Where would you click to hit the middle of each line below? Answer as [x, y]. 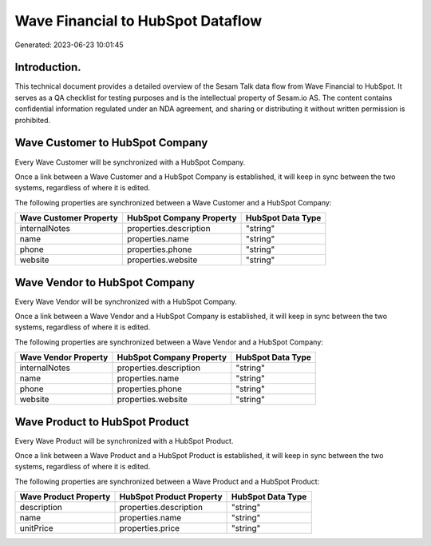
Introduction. [48, 68]
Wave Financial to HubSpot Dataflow [138, 21]
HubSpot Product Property [171, 497]
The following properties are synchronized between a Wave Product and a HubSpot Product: [167, 481]
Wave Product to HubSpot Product [102, 422]
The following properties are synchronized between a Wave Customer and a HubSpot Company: [173, 202]
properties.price [149, 528]
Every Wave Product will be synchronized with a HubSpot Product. [124, 440]
